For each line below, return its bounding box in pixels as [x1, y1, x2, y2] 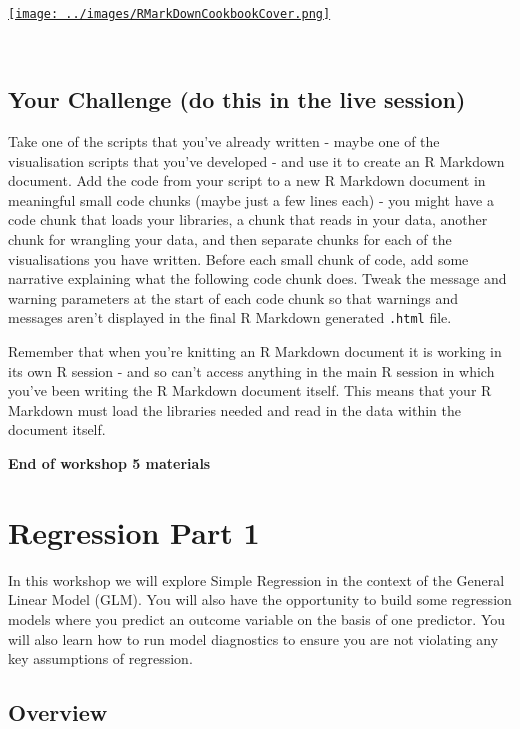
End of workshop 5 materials [8, 453, 211, 474]
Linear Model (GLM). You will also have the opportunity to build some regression [8, 589, 512, 610]
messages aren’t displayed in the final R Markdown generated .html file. [8, 307, 452, 328]
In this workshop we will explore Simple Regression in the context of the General [8, 569, 505, 590]
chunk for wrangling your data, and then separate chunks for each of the [8, 229, 452, 250]
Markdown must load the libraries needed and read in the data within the [8, 399, 462, 420]
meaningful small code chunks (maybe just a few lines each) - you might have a [8, 189, 494, 210]
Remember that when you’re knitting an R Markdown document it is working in [8, 341, 502, 362]
